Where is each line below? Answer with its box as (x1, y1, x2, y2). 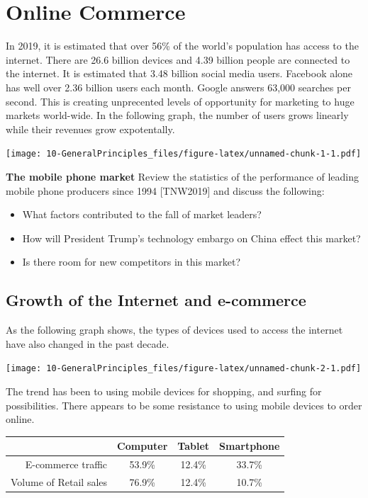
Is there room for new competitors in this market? (22, 254, 241, 269)
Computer (117, 438, 168, 453)
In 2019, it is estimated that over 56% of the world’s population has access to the (6, 38, 359, 53)
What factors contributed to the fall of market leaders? (22, 207, 262, 222)
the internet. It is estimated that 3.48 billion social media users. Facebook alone (6, 66, 353, 81)
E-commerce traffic (25, 457, 108, 472)
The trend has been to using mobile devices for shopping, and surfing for (6, 383, 322, 398)
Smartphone (219, 438, 280, 453)
